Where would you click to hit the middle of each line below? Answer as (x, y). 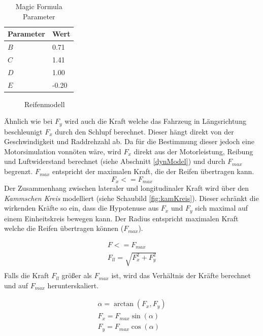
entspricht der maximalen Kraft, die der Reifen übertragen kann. (153, 171)
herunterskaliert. (73, 285)
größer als (77, 275)
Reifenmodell (45, 104)
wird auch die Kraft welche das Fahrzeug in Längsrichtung (155, 121)
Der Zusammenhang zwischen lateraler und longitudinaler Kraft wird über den (127, 188)
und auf (16, 285)
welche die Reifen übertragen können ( (64, 228)
